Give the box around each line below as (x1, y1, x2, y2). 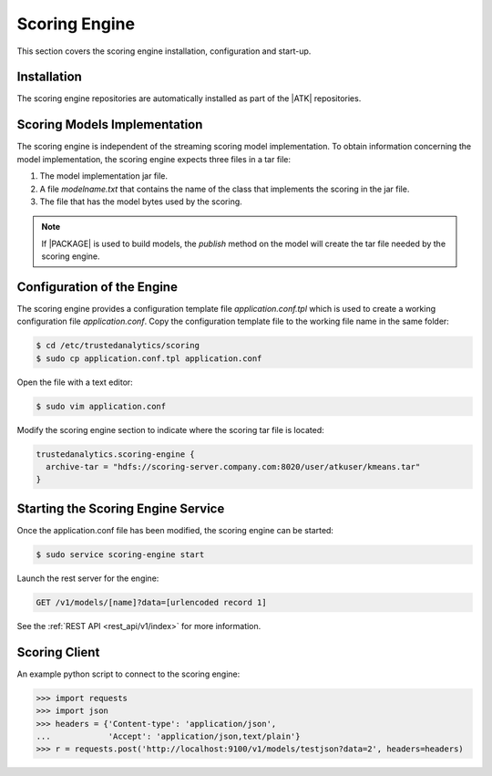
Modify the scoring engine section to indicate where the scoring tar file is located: (16, 424, 325, 435)
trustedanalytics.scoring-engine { (36, 449, 195, 460)
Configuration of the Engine (16, 279, 178, 295)
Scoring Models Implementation (16, 117, 203, 132)
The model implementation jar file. (39, 171, 169, 181)
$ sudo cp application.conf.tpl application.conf (36, 353, 262, 364)
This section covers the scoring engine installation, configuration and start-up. (16, 46, 312, 57)
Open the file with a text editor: (16, 377, 134, 388)
